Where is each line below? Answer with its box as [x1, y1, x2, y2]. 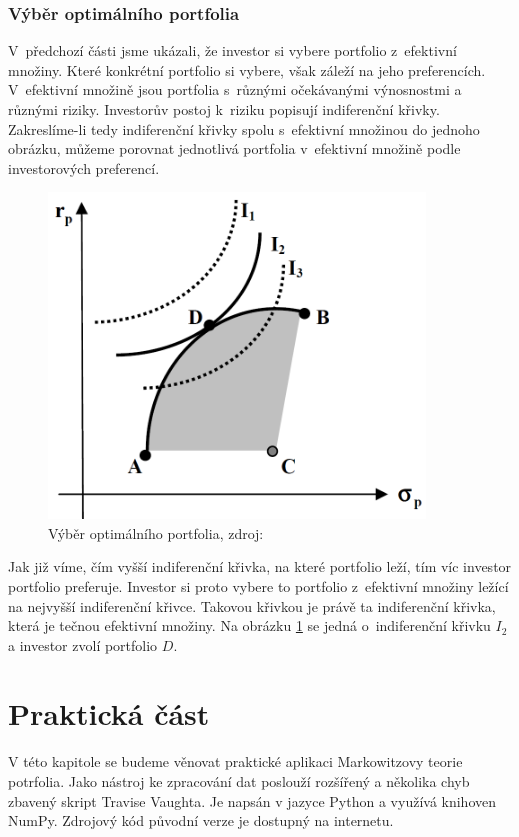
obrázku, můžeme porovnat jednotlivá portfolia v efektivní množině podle [8, 138, 461, 159]
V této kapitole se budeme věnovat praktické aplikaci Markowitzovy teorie [8, 751, 463, 772]
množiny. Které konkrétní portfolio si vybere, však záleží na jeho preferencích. [8, 59, 486, 80]
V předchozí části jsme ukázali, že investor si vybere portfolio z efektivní [8, 40, 457, 61]
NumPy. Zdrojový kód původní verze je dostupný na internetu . [8, 810, 394, 831]
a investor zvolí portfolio [8, 634, 158, 655]
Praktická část [8, 693, 210, 734]
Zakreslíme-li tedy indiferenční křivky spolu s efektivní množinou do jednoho [8, 118, 480, 139]
